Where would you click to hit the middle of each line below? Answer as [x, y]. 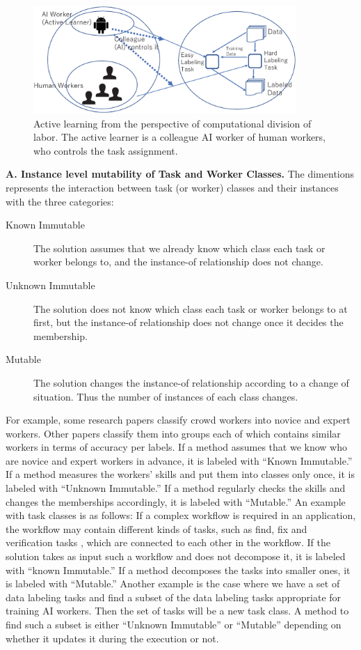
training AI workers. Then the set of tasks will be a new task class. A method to [177, 611]
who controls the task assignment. [106, 150]
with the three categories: [60, 201]
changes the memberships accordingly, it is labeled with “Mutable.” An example [176, 501]
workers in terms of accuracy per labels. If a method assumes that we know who [176, 447]
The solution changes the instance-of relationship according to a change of [191, 382]
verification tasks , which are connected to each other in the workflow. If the [168, 542]
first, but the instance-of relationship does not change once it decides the [188, 322]
